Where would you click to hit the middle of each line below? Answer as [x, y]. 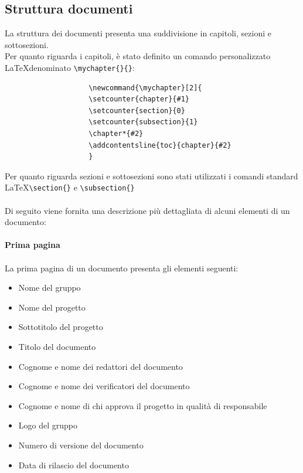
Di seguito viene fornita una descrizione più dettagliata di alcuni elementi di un [147, 210]
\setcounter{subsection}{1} [143, 122]
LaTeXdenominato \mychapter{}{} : [70, 67]
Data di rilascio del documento [74, 465]
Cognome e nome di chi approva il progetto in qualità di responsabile [143, 405]
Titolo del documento [57, 346]
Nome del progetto [52, 307]
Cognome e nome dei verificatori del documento [104, 386]
